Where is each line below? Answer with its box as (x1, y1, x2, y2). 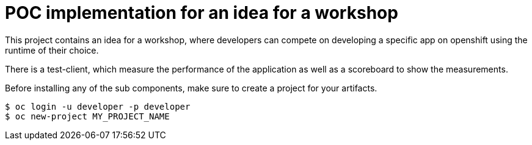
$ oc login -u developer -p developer (5, 101, 191, 111)
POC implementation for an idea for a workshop (5, 2, 398, 23)
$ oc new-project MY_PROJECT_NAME (5, 111, 170, 121)
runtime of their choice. (5, 44, 99, 55)
